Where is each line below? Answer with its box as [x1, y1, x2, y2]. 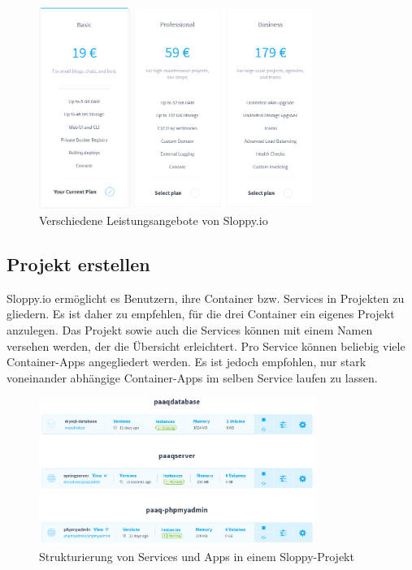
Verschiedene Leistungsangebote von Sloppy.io [39, 211, 268, 228]
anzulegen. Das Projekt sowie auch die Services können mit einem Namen [7, 321, 373, 338]
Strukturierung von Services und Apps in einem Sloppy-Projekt [39, 547, 354, 564]
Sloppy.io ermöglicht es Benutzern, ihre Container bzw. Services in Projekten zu [7, 289, 405, 306]
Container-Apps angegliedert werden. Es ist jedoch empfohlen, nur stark [7, 353, 366, 370]
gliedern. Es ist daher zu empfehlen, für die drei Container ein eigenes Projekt [7, 305, 395, 322]
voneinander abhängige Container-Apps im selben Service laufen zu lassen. [7, 369, 378, 386]
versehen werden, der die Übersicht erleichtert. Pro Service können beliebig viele [7, 337, 405, 354]
